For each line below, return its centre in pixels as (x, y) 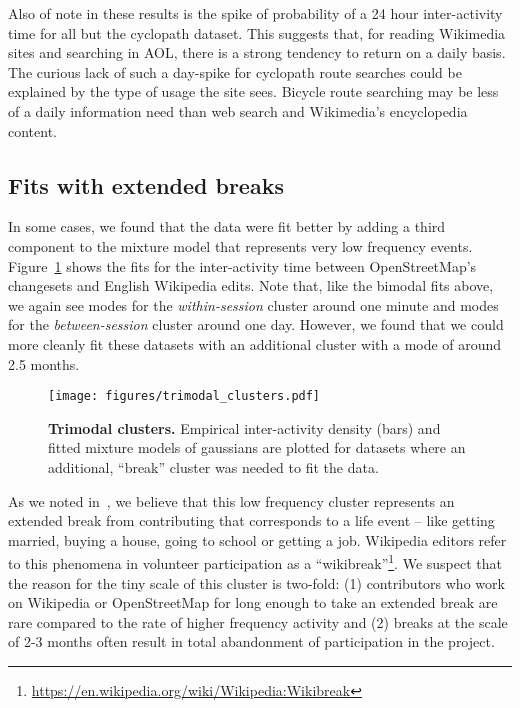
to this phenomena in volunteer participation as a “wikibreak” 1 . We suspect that (255, 561)
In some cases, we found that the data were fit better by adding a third (227, 226)
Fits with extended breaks (146, 184)
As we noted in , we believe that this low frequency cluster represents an (231, 500)
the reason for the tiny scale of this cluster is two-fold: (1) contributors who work (256, 582)
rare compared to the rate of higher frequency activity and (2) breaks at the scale (258, 621)
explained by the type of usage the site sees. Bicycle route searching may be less (253, 91)
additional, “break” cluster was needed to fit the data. (213, 466)
